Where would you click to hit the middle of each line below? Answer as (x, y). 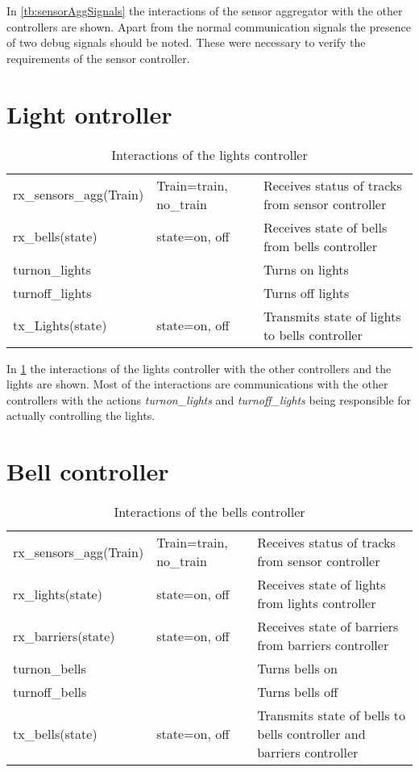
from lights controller (317, 603)
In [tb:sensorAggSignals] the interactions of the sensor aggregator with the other (205, 10)
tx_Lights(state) (60, 325)
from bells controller (320, 245)
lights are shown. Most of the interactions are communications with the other (197, 384)
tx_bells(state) (55, 734)
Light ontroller (89, 113)
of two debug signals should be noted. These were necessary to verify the (186, 42)
